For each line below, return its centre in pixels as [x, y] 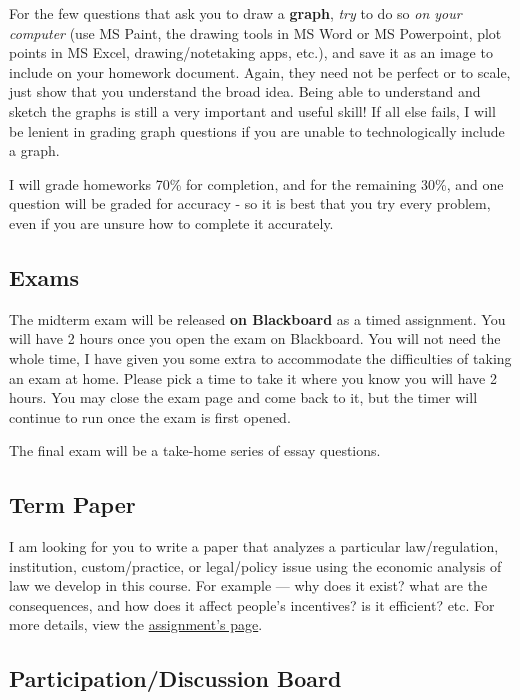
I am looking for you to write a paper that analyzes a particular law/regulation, [254, 546]
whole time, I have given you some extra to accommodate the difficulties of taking [260, 357]
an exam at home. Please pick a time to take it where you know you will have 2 [253, 377]
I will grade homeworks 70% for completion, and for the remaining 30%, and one [256, 183]
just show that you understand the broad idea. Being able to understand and [245, 91]
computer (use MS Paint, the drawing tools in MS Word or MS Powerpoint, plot [255, 32]
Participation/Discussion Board [175, 678]
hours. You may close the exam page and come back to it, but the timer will [243, 397]
